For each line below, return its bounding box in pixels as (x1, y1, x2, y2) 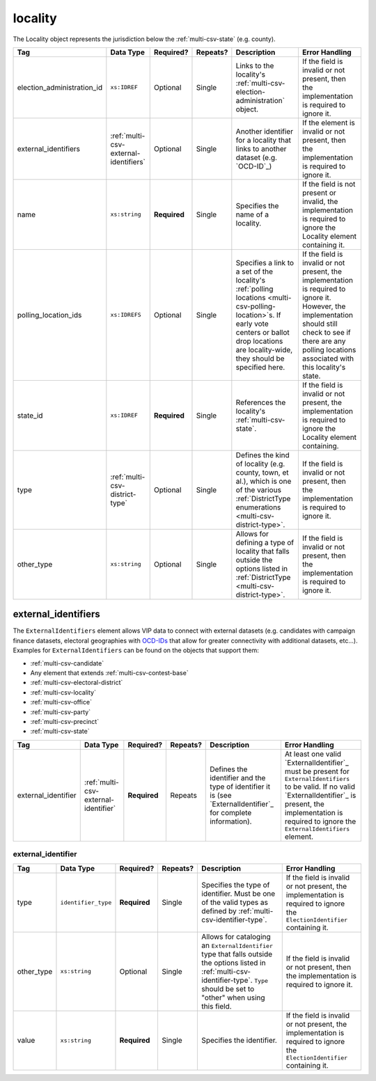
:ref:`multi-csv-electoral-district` (30, 679, 123, 687)
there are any (301, 336, 346, 346)
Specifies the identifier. (201, 1036, 278, 1045)
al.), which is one (235, 476, 292, 486)
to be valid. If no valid (284, 782, 355, 791)
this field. (201, 1001, 233, 1011)
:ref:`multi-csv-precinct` (30, 717, 100, 725)
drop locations (235, 336, 283, 346)
